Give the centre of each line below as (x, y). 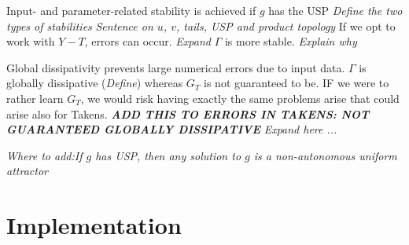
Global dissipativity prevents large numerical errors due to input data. (176, 67)
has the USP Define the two (335, 10)
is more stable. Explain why (291, 41)
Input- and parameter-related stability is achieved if (131, 10)
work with (31, 41)
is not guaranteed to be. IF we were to (297, 83)
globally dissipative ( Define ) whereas (95, 83)
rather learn (35, 98)
